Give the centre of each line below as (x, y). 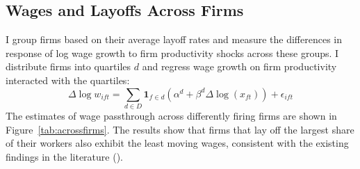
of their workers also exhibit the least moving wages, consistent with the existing (177, 143)
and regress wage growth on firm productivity (239, 66)
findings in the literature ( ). (64, 156)
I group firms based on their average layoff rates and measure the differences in (174, 39)
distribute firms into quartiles (68, 66)
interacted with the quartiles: (68, 80)
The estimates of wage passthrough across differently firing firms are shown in (171, 115)
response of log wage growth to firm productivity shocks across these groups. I (172, 53)
